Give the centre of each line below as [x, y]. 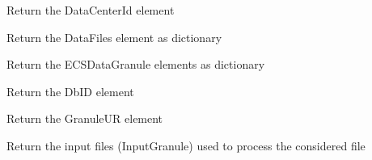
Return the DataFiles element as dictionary [114, 37]
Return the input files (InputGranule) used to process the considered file [186, 145]
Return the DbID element [70, 91]
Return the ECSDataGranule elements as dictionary [136, 64]
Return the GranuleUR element [85, 118]
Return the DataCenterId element [91, 10]
